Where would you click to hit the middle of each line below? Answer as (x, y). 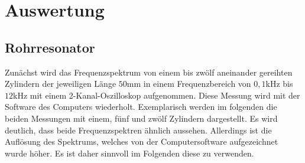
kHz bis (279, 84)
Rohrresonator (50, 47)
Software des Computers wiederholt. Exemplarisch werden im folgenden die (141, 107)
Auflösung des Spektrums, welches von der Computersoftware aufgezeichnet (142, 141)
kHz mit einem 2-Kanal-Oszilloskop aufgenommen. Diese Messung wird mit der (157, 95)
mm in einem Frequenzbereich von (189, 84)
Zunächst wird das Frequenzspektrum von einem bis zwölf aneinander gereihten (149, 72)
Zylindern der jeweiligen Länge (61, 84)
